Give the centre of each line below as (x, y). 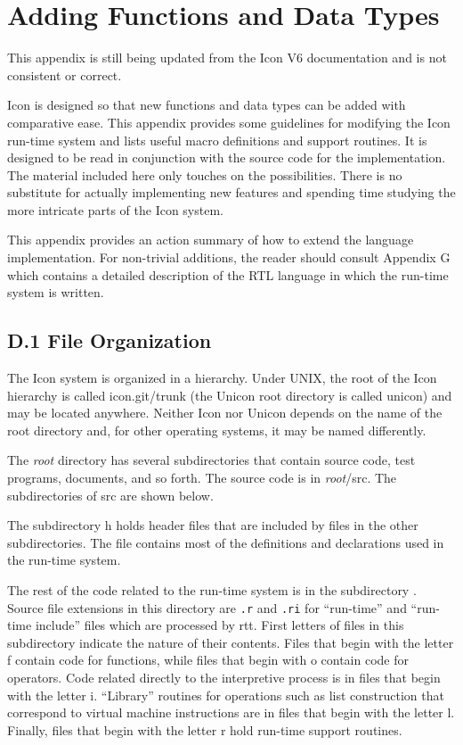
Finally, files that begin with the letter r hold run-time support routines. (205, 729)
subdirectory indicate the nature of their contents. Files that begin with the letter (231, 642)
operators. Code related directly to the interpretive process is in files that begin (224, 678)
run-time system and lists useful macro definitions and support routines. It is (217, 140)
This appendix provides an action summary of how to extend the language (211, 240)
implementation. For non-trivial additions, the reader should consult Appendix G (229, 257)
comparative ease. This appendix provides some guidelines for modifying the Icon (229, 122)
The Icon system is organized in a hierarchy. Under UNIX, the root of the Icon (222, 378)
